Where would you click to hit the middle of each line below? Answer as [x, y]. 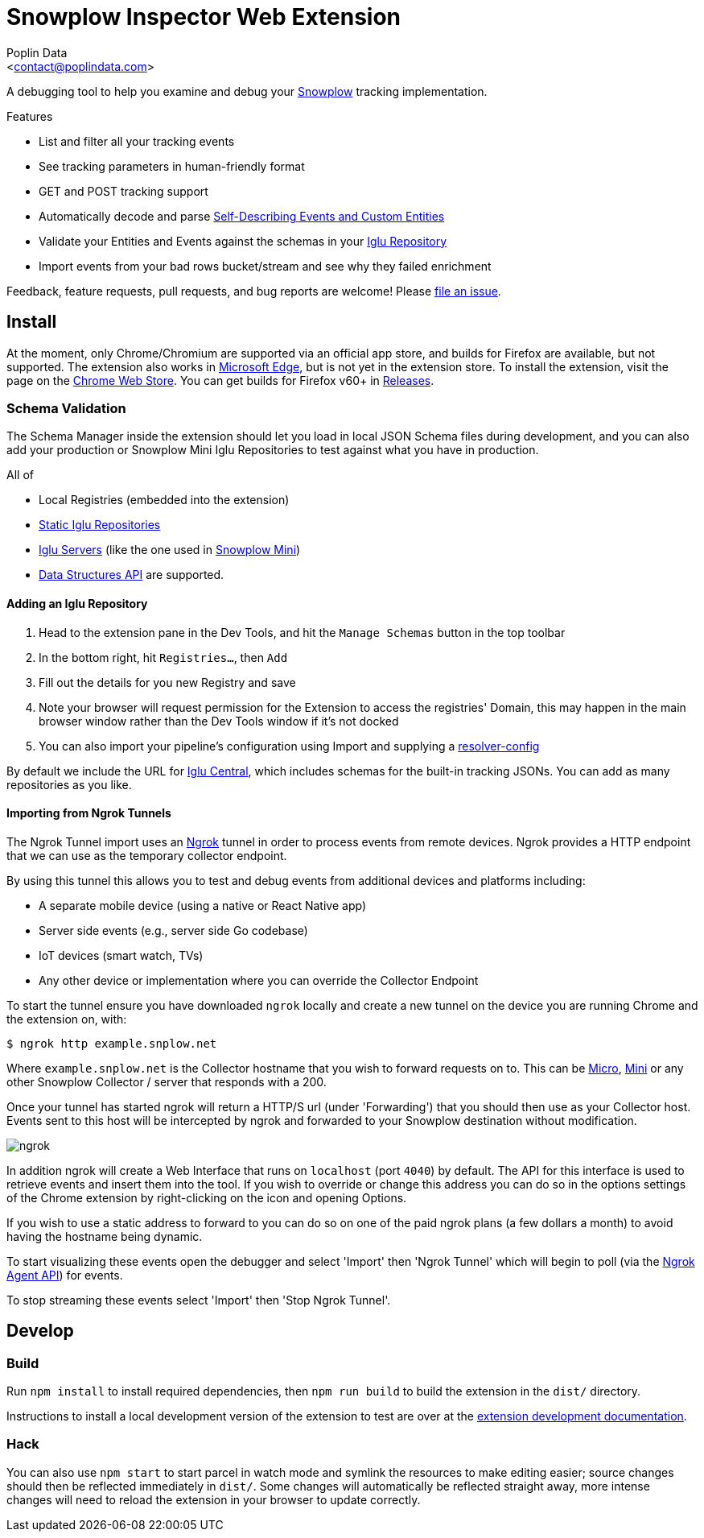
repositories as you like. [69, 784]
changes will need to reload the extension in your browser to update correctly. [214, 1499]
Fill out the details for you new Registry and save [167, 682]
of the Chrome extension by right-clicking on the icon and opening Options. [207, 1197]
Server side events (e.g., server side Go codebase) [173, 930]
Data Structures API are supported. [132, 575]
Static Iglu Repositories [100, 525]
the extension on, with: [67, 1019]
